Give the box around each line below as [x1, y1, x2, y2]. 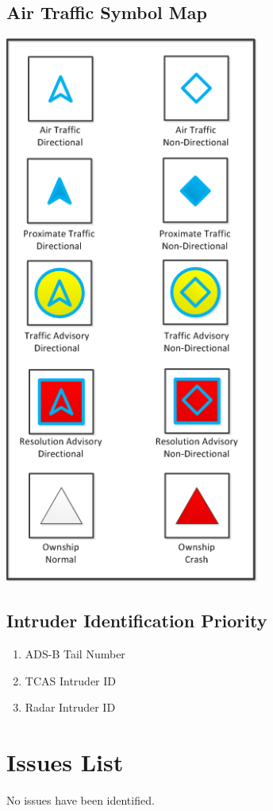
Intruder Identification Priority [6, 608, 267, 633]
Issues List [6, 745, 124, 778]
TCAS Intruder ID [25, 672, 117, 689]
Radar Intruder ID [25, 699, 116, 716]
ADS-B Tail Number [25, 646, 125, 662]
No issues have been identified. [6, 791, 155, 808]
